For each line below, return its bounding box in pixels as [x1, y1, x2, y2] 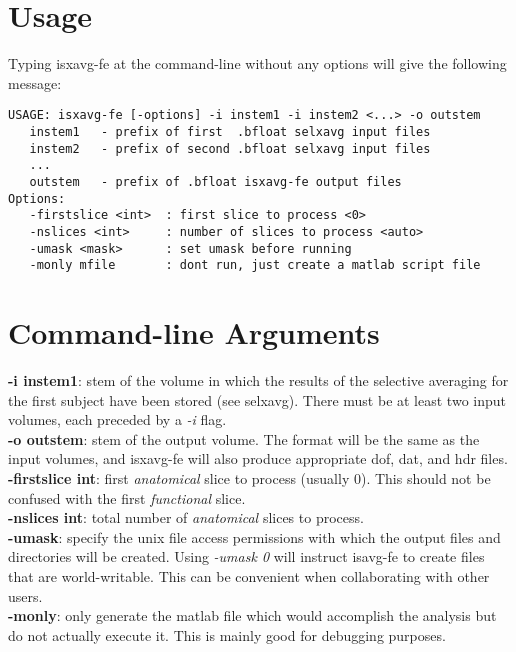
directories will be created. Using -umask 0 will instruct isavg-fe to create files [8, 546, 485, 567]
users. [8, 585, 43, 606]
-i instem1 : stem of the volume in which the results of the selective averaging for [8, 370, 509, 390]
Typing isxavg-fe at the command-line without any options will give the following [8, 53, 507, 74]
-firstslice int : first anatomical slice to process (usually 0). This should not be [8, 467, 491, 488]
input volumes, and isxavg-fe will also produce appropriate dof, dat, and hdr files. [8, 448, 508, 469]
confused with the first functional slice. [8, 487, 246, 508]
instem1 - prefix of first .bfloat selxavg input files [29, 124, 431, 139]
